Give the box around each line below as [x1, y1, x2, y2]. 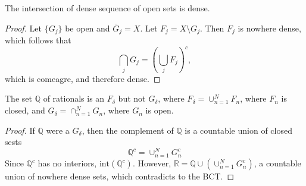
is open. [145, 104, 174, 116]
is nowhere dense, [238, 21, 301, 34]
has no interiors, [38, 157, 97, 169]
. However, [132, 157, 171, 169]
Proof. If [5, 124, 35, 136]
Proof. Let [5, 21, 42, 34]
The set [5, 92, 32, 105]
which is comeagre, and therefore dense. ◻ [5, 72, 161, 84]
